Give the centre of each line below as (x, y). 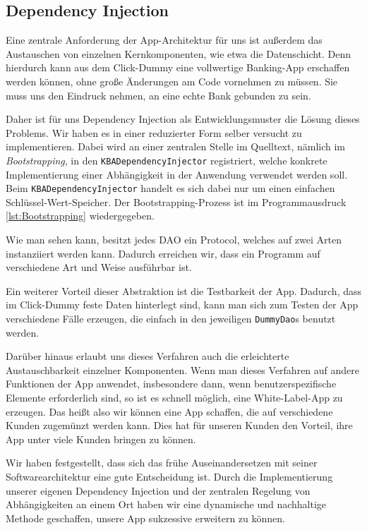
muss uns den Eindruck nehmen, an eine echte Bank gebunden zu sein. (158, 95)
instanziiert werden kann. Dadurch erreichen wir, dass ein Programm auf (163, 253)
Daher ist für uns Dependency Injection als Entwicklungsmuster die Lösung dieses (183, 119)
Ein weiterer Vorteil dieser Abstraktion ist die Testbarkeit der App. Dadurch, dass (184, 290)
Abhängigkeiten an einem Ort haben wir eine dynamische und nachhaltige (166, 504)
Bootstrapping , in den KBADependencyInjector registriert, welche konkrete (167, 160)
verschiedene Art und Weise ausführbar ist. (99, 267)
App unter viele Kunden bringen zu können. (101, 439)
